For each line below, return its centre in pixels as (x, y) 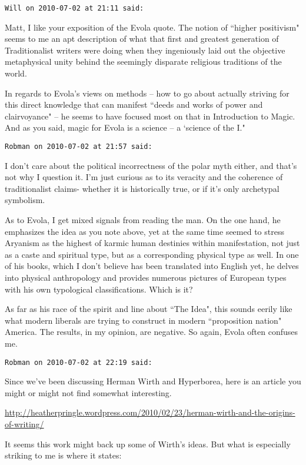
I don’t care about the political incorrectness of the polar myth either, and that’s (151, 165)
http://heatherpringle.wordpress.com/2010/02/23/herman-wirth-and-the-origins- (150, 412)
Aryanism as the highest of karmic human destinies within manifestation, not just (152, 243)
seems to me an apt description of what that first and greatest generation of (142, 39)
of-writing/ (24, 424)
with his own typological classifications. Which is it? (99, 289)
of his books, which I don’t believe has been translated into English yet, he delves (152, 266)
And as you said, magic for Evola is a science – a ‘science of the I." (125, 127)
